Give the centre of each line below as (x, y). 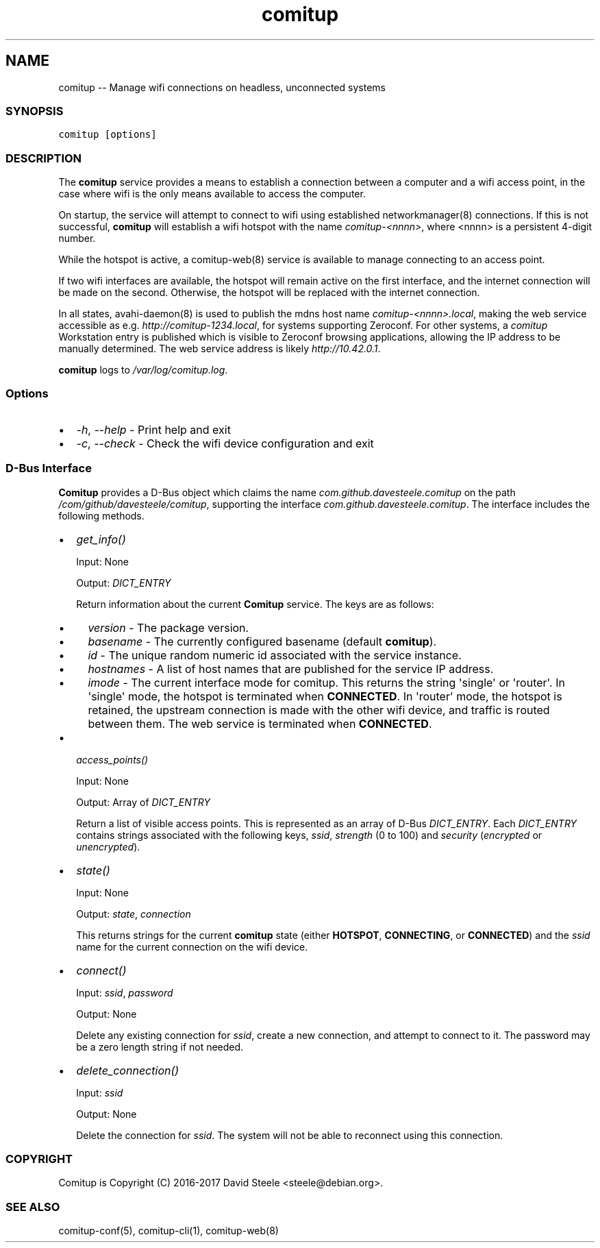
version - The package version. (168, 627)
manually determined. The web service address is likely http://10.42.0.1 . (220, 349)
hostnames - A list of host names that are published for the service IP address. (291, 669)
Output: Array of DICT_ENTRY (143, 802)
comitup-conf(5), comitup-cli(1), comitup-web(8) (168, 1231)
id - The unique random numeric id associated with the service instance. (275, 655)
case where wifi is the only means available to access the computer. (212, 194)
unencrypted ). (108, 846)
